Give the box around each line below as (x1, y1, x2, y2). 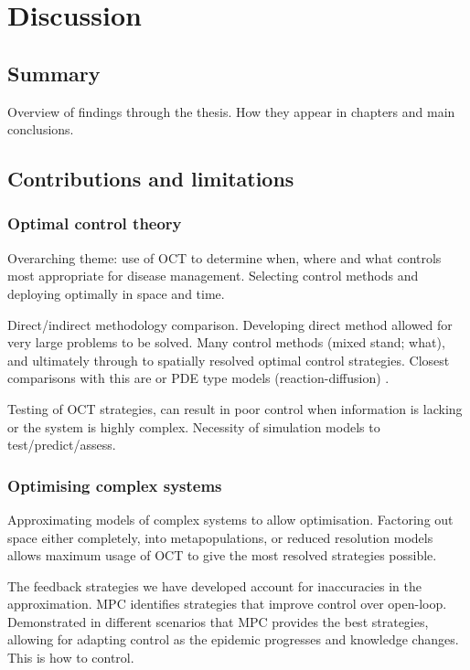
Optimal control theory (7, 212, 182, 235)
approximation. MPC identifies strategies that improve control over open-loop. (7, 594, 447, 613)
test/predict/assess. (7, 435, 116, 454)
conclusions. (7, 120, 74, 139)
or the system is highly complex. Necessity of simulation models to (7, 417, 380, 436)
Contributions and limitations (7, 165, 294, 193)
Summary (7, 58, 101, 87)
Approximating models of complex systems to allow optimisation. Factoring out (7, 509, 454, 528)
